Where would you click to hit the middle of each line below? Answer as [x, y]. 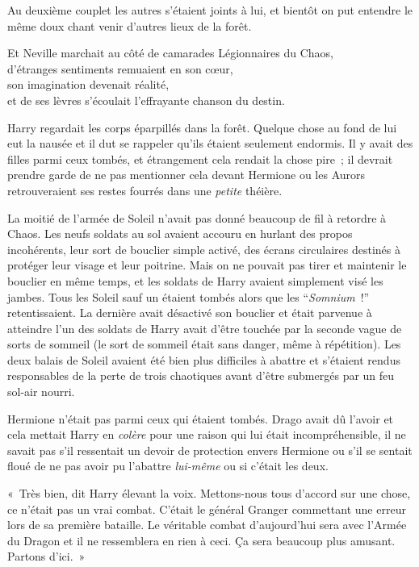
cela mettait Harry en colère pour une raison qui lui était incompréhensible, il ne [207, 434]
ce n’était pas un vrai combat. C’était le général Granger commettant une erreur [207, 509]
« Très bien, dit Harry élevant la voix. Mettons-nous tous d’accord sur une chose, [209, 493]
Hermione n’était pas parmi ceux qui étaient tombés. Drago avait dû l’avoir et [201, 418]
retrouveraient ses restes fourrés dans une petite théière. [145, 190]
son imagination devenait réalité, [88, 84]
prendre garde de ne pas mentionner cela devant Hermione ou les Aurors [186, 175]
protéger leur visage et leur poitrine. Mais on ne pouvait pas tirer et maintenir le [207, 265]
